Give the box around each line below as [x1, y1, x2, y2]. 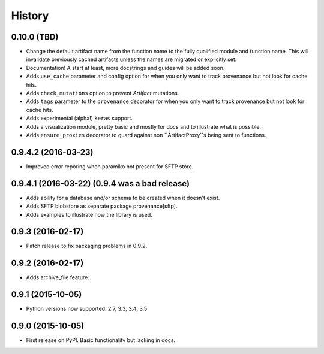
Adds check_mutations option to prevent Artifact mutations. [26, 90, 179, 97]
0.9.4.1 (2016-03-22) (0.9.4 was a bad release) [11, 178, 190, 189]
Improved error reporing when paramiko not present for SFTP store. [26, 162, 194, 170]
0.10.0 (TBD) [11, 32, 59, 42]
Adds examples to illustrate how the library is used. [26, 211, 152, 218]
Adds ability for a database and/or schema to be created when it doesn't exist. [26, 194, 220, 201]
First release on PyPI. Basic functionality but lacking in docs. [26, 337, 176, 344]
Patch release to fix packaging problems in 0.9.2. [26, 243, 148, 250]
